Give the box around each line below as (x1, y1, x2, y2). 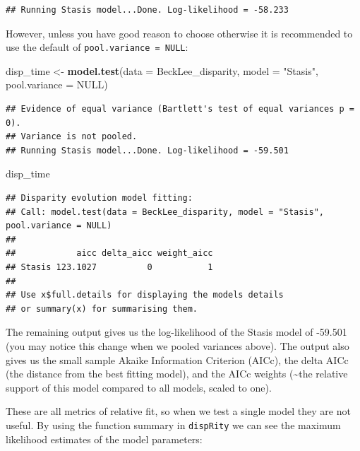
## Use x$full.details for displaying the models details (6, 290, 284, 300)
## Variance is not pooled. (6, 131, 138, 142)
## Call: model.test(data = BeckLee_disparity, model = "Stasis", (6, 206, 325, 217)
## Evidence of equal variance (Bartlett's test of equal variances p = (6, 104, 354, 115)
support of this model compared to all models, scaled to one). (6, 380, 272, 394)
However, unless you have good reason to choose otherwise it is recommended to (6, 25, 353, 40)
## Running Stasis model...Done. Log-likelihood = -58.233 (6, 5, 289, 15)
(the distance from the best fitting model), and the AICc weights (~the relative (6, 366, 348, 381)
